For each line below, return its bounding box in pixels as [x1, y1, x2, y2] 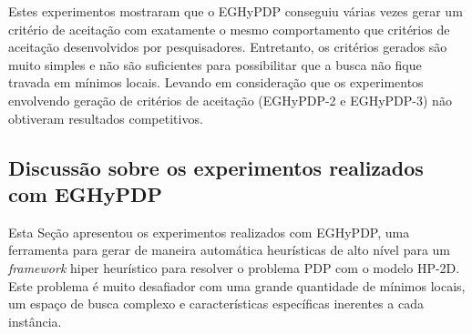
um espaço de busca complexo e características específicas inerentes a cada [8, 294, 424, 313]
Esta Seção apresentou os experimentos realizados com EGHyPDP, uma [8, 222, 410, 241]
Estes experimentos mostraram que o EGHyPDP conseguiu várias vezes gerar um [8, 2, 463, 20]
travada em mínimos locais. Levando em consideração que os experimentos [8, 73, 424, 92]
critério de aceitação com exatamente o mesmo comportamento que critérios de [8, 19, 450, 38]
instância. [8, 311, 62, 330]
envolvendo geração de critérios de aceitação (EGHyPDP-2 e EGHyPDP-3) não [8, 90, 452, 109]
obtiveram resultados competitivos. [8, 108, 203, 127]
